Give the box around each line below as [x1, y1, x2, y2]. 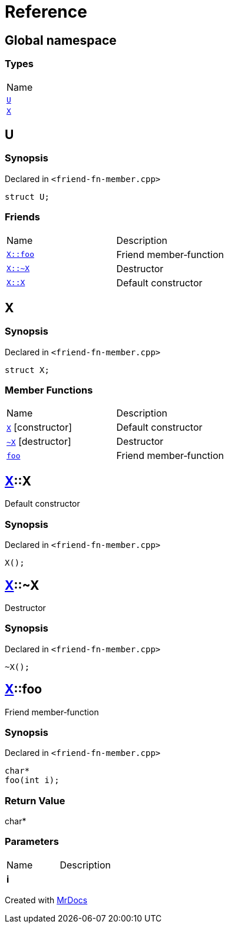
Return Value [5, 794, 65, 807]
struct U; [5, 191, 49, 202]
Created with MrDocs [5, 894, 88, 905]
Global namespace [5, 32, 117, 48]
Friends [5, 211, 40, 223]
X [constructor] [6, 421, 72, 434]
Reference [5, 2, 87, 22]
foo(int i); [5, 775, 60, 785]
